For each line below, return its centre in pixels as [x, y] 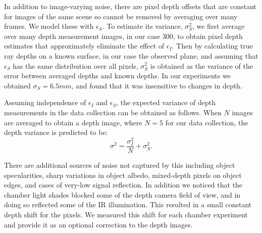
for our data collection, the [207, 122]
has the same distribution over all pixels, [75, 65]
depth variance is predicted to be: [56, 132]
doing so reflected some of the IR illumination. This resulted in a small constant [128, 204]
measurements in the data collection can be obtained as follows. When [113, 112]
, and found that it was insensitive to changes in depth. [157, 85]
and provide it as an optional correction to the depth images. [98, 224]
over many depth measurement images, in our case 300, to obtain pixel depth [123, 36]
